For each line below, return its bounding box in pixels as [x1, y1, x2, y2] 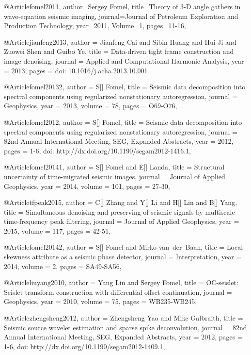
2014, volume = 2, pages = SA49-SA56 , [4, 261, 122, 271]
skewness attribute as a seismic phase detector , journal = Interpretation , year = [4, 252, 242, 262]
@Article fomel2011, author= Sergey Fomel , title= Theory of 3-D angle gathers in [4, 1, 241, 11]
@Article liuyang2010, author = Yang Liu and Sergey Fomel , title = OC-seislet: [4, 277, 238, 287]
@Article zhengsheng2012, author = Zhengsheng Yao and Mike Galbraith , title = [4, 313, 243, 323]
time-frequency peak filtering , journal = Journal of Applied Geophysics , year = [4, 216, 239, 226]
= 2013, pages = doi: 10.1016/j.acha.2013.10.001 [4, 65, 148, 75]
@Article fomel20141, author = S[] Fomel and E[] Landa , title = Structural [4, 162, 225, 172]
